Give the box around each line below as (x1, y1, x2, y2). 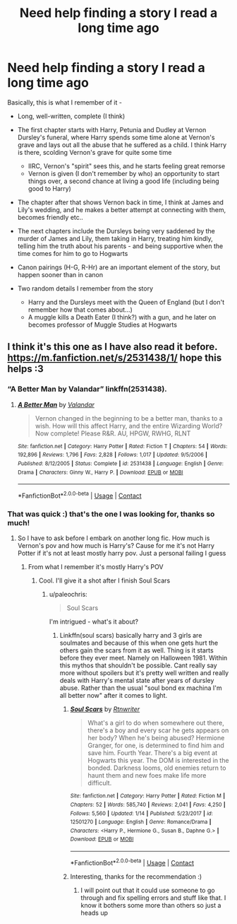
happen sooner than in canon (17, 270, 104, 279)
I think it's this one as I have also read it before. (7, 341, 218, 353)
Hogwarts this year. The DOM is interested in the (87, 756, 229, 765)
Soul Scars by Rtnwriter (70, 705, 140, 713)
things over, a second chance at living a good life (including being (28, 177, 220, 185)
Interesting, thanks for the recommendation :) (70, 872, 202, 881)
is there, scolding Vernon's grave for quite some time (17, 148, 172, 156)
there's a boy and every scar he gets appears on (87, 726, 229, 735)
